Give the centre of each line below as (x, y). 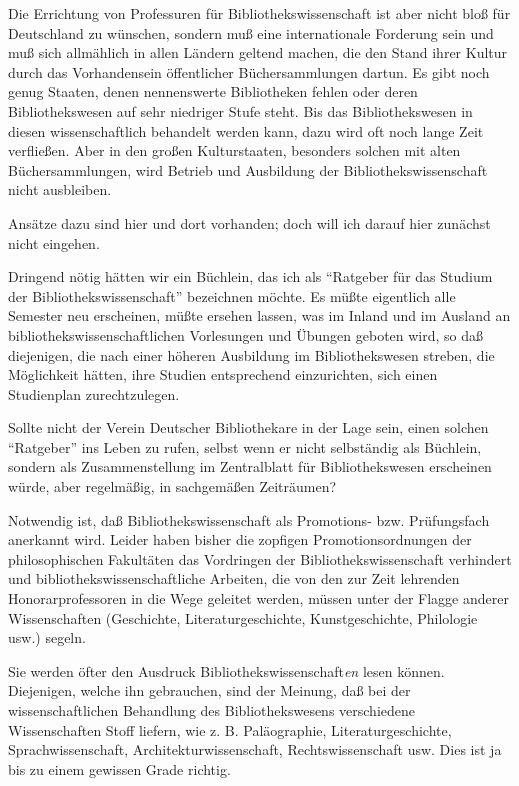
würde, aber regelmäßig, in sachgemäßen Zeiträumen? (172, 486)
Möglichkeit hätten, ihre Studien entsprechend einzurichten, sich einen (223, 374)
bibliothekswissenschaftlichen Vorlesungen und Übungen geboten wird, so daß (246, 334)
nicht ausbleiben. (60, 189)
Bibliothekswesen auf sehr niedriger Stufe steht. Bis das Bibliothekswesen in (240, 110)
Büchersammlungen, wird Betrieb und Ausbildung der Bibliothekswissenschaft (248, 169)
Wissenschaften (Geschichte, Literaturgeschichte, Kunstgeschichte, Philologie (243, 617)
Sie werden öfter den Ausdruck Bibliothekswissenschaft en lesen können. (226, 670)
